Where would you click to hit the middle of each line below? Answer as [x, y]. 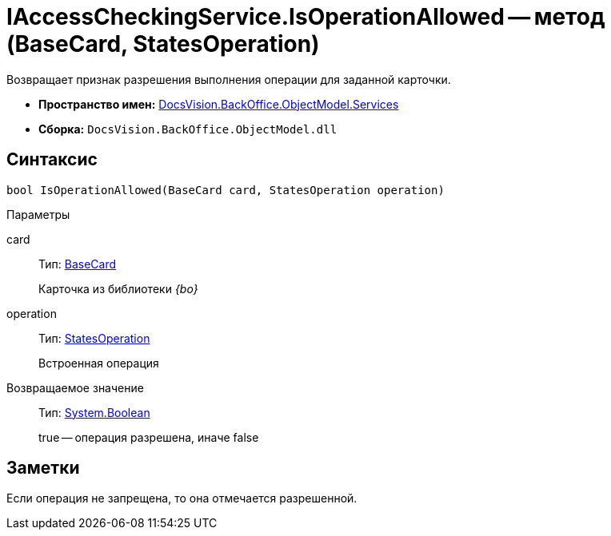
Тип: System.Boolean [94, 412]
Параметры [38, 214]
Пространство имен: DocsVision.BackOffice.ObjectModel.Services [219, 104]
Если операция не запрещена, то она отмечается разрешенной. [182, 498]
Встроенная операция [99, 363]
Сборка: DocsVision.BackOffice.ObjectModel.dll [188, 129]
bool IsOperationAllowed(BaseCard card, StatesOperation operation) [226, 190]
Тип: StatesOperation [94, 338]
